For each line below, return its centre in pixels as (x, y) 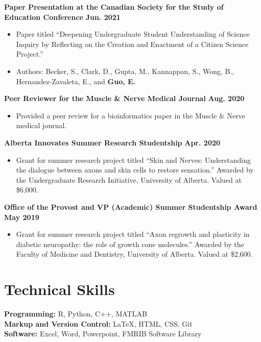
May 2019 (22, 217)
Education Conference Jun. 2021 (62, 17)
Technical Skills (60, 289)
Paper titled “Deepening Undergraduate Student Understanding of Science (133, 34)
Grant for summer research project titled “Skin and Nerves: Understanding (134, 160)
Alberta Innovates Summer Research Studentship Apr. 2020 (112, 142)
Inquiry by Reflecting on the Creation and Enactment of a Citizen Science (132, 44)
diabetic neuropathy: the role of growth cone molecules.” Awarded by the (130, 244)
